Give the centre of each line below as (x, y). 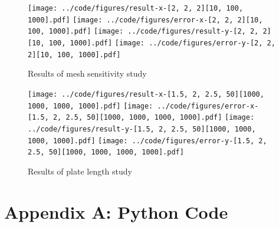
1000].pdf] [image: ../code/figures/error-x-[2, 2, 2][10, (145, 20)
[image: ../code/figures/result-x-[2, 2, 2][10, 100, (136, 8)
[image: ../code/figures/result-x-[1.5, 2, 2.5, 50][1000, (146, 94)
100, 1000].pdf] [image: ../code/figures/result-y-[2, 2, (143, 32)
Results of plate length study (80, 171)
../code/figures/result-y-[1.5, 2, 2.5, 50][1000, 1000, (142, 129)
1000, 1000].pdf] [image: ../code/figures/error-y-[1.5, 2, (147, 141)
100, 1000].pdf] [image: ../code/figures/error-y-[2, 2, (162, 43)
